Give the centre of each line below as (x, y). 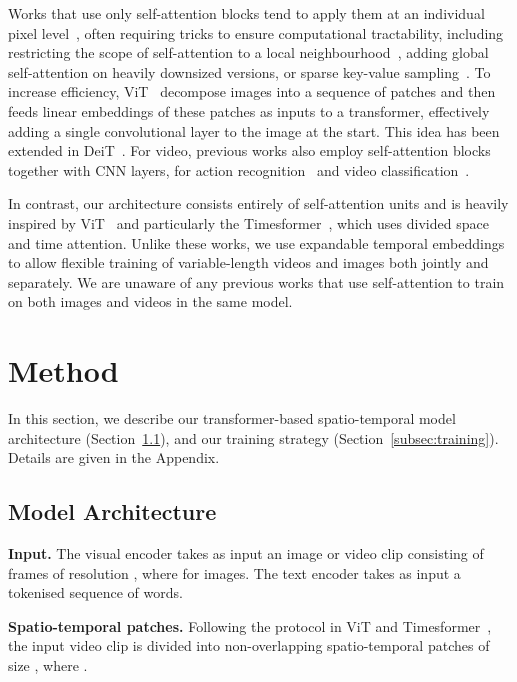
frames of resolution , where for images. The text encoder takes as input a (234, 572)
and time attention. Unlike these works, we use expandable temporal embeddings (256, 242)
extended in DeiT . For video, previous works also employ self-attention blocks (249, 150)
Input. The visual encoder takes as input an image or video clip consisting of (246, 553)
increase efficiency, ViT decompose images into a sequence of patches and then (252, 91)
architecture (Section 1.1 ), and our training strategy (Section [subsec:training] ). (253, 437)
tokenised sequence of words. (95, 592)
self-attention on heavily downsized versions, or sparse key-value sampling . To (249, 71)
